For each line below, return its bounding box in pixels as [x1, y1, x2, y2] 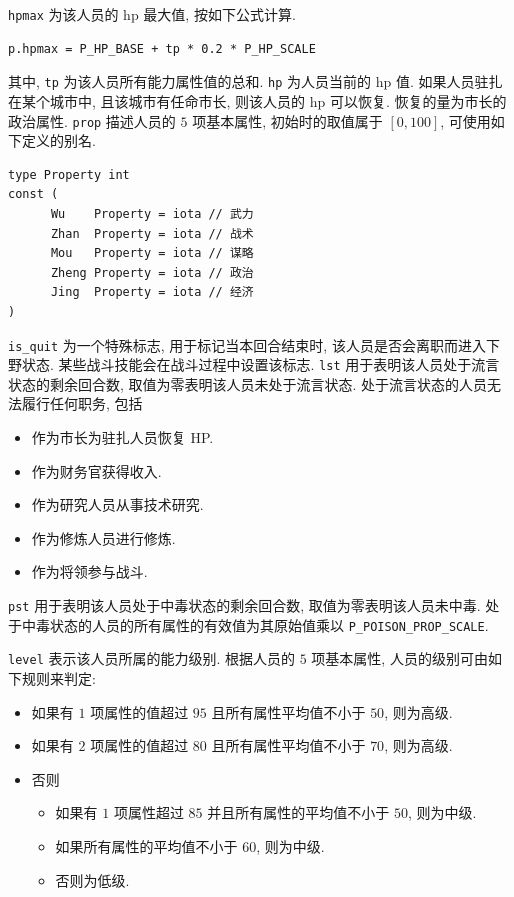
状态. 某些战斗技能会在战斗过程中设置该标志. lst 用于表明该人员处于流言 [21, 354, 500, 375]
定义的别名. [21, 130, 96, 151]
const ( [8, 187, 59, 202]
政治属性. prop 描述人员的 [8, 110, 176, 131]
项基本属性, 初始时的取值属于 [192, 110, 383, 131]
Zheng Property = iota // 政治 [50, 265, 254, 280]
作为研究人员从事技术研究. [31, 494, 204, 515]
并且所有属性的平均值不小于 [207, 802, 390, 823]
